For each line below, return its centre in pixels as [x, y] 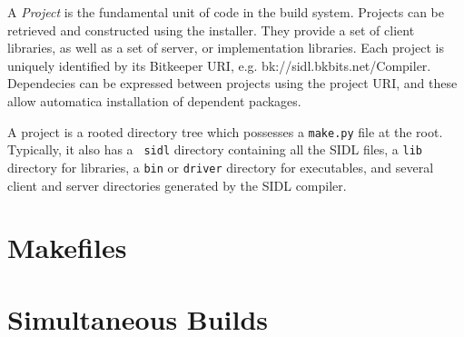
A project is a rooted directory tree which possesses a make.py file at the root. [225, 131]
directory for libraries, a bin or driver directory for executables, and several [221, 167]
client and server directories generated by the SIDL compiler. [177, 185]
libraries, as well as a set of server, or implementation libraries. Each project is [226, 48]
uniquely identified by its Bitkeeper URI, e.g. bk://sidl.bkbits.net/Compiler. [219, 65]
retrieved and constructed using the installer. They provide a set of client [211, 30]
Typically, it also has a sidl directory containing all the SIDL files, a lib [215, 149]
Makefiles [67, 248]
